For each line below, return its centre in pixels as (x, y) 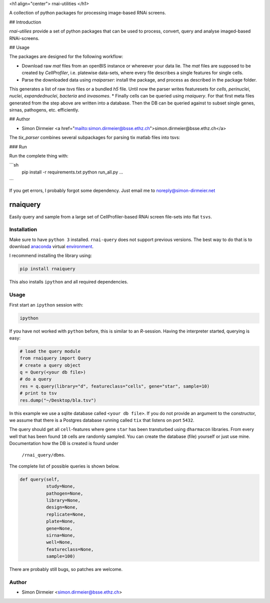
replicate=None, (66, 514)
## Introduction (25, 22)
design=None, (62, 507)
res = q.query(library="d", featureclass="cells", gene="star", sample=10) (115, 386)
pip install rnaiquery (47, 269)
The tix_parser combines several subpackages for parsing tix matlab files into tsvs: (95, 137)
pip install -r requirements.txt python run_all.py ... (72, 172)
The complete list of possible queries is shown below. (64, 466)
